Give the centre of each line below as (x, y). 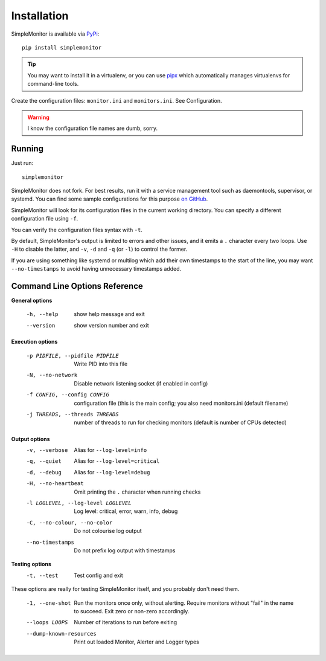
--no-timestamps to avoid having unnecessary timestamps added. (96, 269)
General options (32, 300)
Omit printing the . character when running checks (137, 492)
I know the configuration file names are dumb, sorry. (93, 128)
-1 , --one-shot (49, 603)
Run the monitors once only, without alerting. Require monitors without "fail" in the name (184, 603)
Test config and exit (98, 575)
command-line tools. (53, 84)
